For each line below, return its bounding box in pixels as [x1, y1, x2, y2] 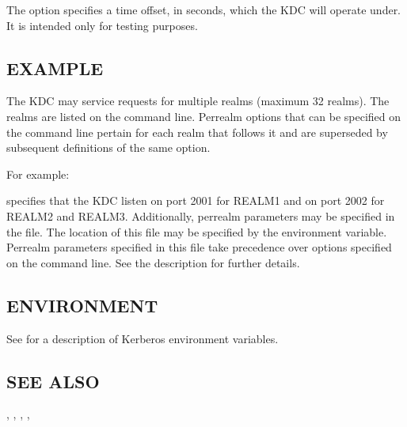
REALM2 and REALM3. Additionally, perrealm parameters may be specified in [6, 207, 395, 224]
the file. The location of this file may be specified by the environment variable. [6, 223, 387, 240]
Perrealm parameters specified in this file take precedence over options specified [6, 239, 392, 255]
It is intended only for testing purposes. [6, 17, 198, 33]
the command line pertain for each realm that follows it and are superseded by [6, 123, 388, 140]
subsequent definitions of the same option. [6, 139, 211, 156]
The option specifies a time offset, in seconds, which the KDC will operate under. [6, 2, 401, 17]
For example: [6, 165, 70, 182]
